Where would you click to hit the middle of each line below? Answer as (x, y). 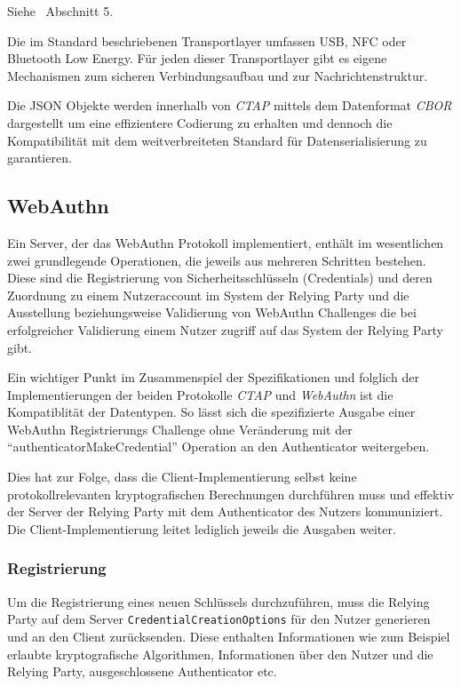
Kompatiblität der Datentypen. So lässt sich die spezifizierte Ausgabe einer (211, 412)
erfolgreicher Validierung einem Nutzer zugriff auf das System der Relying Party (225, 329)
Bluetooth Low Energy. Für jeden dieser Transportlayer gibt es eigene (197, 58)
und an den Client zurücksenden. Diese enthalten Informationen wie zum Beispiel (229, 636)
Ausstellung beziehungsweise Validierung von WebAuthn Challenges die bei (212, 312)
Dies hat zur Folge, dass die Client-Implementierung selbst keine (182, 477)
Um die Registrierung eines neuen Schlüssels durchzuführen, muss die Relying (219, 601)
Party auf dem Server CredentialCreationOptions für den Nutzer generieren (219, 619)
